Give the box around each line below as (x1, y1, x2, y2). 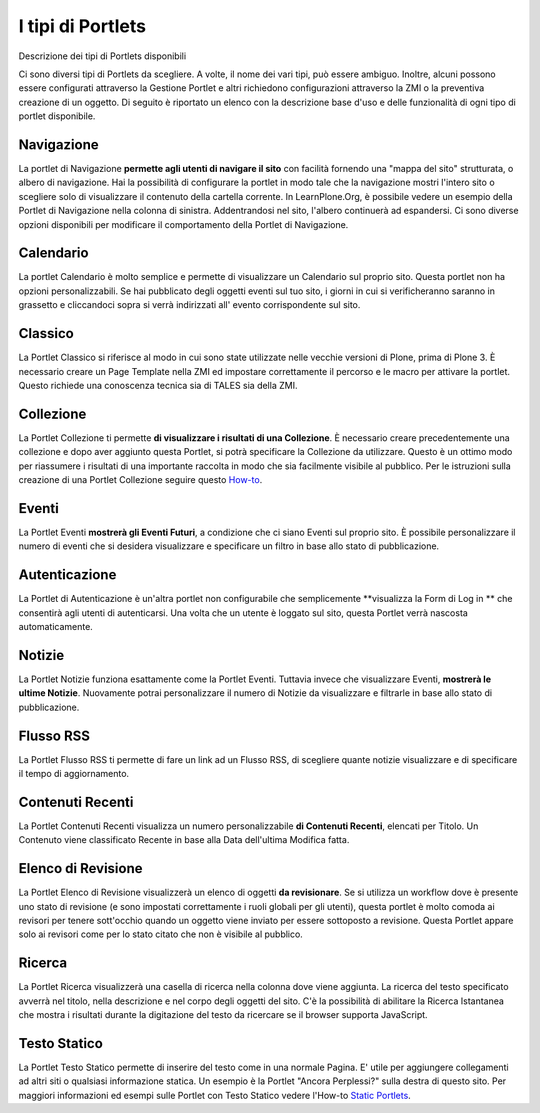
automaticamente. (18, 621, 94, 633)
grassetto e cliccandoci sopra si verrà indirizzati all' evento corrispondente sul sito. (18, 299, 361, 311)
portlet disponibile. (18, 110, 96, 122)
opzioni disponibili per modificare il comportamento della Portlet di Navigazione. (18, 218, 349, 230)
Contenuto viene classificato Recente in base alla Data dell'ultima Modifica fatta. (18, 834, 350, 846)
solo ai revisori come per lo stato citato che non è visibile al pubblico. (18, 928, 304, 940)
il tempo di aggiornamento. (18, 768, 130, 779)
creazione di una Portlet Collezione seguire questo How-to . (18, 474, 263, 486)
